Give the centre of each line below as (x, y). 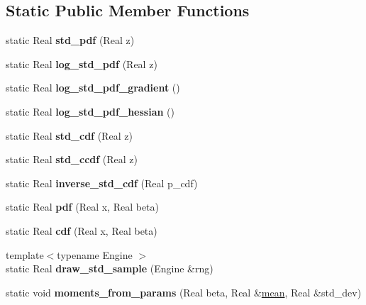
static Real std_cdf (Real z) (69, 135)
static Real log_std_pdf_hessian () (90, 111)
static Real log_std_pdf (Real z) (82, 63)
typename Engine (95, 254)
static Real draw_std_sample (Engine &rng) (110, 268)
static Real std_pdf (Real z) (70, 40)
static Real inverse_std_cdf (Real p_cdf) (102, 183)
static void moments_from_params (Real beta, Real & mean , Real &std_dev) (184, 292)
